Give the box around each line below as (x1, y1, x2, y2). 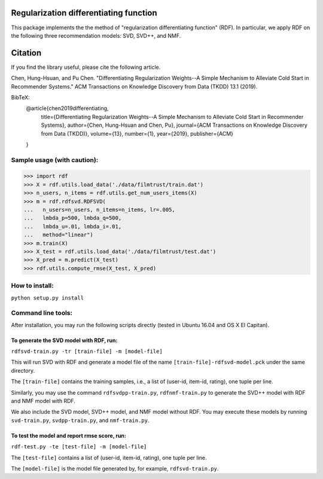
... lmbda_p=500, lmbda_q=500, (23, 215, 122, 221)
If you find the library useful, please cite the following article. (11, 63, 161, 71)
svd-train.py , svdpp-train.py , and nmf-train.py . (11, 416, 150, 424)
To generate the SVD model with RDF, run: (11, 337, 118, 344)
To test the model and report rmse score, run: (11, 432, 127, 439)
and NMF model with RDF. (11, 398, 76, 404)
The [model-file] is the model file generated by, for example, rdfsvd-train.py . (11, 465, 219, 472)
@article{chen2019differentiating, (26, 105, 109, 112)
